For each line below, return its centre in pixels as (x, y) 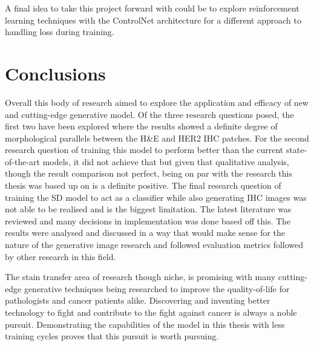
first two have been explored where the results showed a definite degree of (141, 126)
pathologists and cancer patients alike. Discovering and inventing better (138, 300)
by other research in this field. (61, 256)
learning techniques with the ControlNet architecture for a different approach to (153, 20)
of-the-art (22, 161)
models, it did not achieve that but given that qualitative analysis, (166, 161)
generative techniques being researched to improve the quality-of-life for (157, 288)
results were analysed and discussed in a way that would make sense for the (145, 233)
